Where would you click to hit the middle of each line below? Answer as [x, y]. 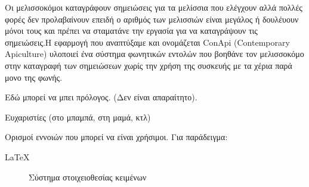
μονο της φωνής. [34, 77]
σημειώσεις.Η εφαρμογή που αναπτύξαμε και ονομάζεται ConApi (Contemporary [147, 42]
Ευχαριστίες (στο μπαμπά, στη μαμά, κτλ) [78, 117]
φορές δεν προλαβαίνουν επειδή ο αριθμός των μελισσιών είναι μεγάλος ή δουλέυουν [152, 19]
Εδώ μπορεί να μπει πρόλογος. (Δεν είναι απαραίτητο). [101, 97]
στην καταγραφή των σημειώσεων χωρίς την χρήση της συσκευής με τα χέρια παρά [149, 65]
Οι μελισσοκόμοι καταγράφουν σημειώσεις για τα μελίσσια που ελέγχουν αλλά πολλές [154, 7]
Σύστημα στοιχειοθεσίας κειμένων [88, 177]
